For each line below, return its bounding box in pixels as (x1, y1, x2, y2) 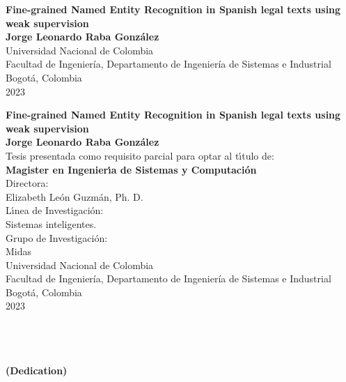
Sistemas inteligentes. (6, 216, 97, 231)
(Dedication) (6, 362, 68, 377)
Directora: (6, 176, 49, 190)
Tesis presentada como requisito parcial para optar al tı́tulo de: (6, 148, 274, 162)
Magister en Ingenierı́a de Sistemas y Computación (6, 162, 257, 176)
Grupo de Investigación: (6, 230, 108, 245)
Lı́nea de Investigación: (6, 203, 104, 217)
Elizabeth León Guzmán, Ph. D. (6, 189, 143, 204)
